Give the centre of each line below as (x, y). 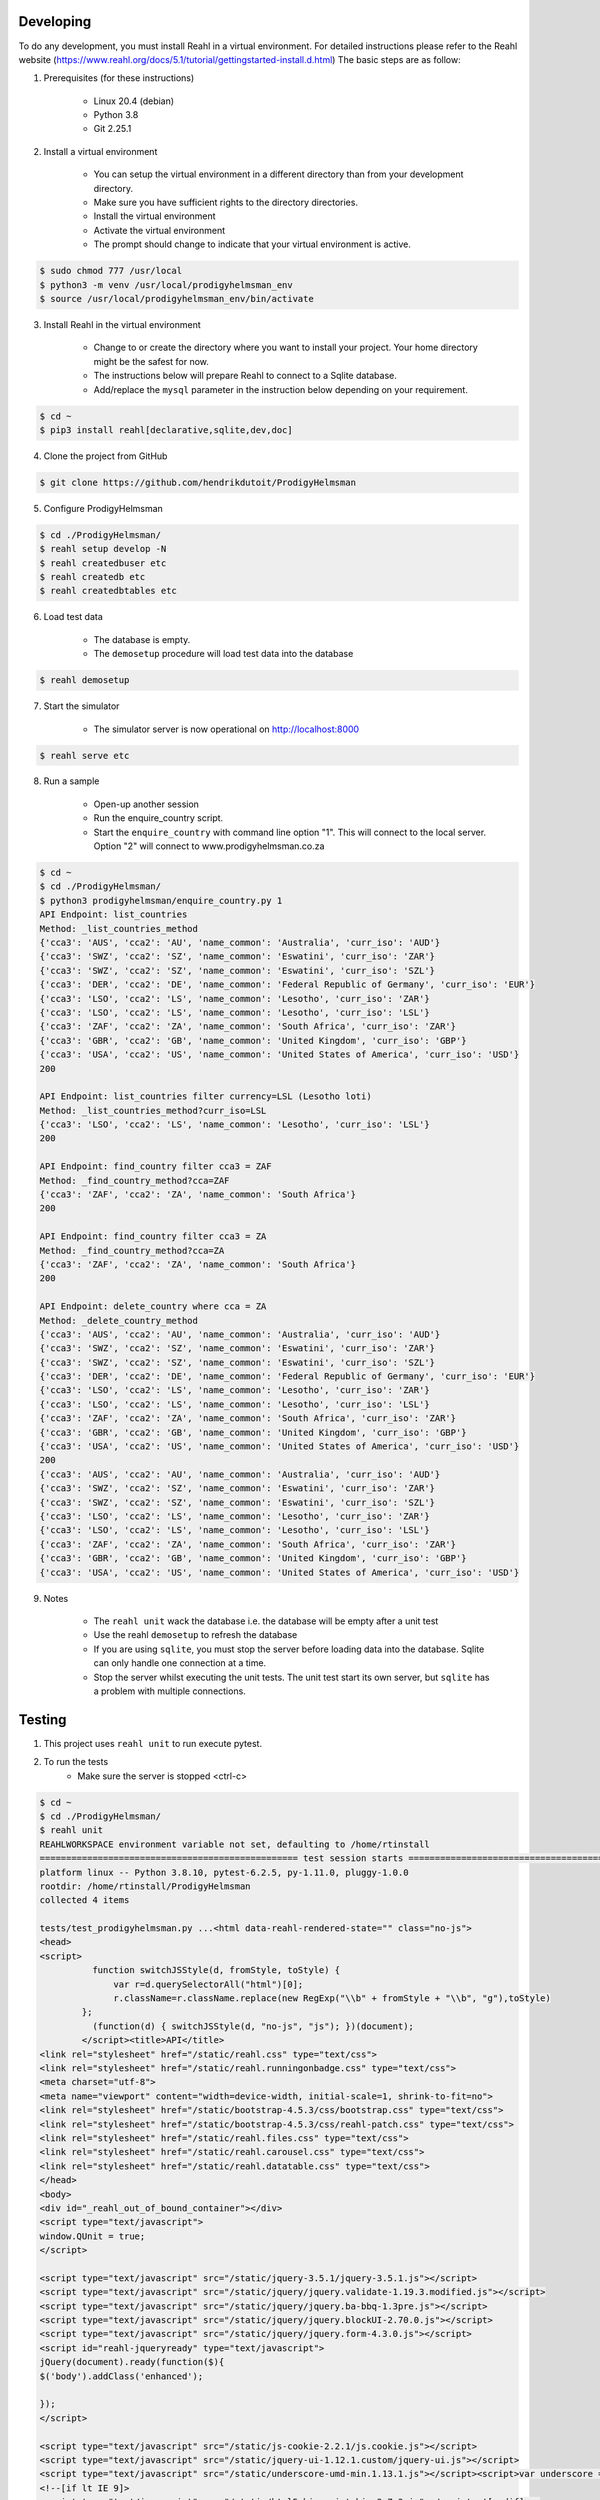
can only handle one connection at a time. (180, 1663)
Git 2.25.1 (112, 129)
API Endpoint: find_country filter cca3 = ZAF (155, 1166)
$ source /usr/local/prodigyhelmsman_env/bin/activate (176, 298)
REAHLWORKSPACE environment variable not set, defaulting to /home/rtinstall (234, 1844)
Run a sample (71, 781)
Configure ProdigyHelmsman (103, 508)
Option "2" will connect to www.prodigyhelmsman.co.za (209, 846)
